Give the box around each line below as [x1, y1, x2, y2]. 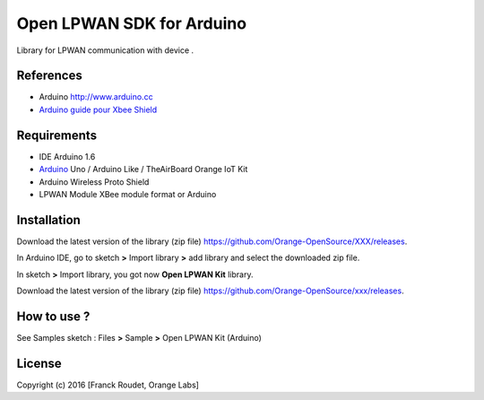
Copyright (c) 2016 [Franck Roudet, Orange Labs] [16, 379, 199, 390]
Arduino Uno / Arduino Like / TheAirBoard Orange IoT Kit [39, 164, 248, 175]
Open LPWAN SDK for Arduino [16, 13, 246, 33]
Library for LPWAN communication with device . [16, 45, 194, 56]
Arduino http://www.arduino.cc [39, 91, 153, 102]
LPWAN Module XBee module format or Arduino [39, 188, 217, 199]
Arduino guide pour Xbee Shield [39, 104, 158, 115]
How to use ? [16, 309, 91, 324]
